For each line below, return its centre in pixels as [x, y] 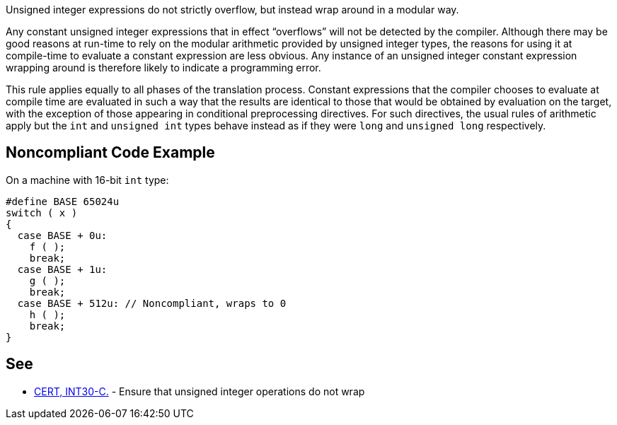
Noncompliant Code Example [110, 153]
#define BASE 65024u [63, 201]
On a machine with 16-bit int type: [87, 180]
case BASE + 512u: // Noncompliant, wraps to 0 [152, 303]
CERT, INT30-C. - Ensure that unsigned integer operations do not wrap [200, 391]
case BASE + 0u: [62, 235]
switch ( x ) [42, 212]
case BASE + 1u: [62, 269]
